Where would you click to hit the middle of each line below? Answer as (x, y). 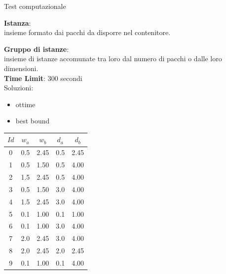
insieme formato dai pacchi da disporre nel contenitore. (87, 32)
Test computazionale (35, 6)
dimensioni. (21, 68)
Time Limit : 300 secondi (43, 78)
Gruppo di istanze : (37, 49)
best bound (33, 121)
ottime (25, 104)
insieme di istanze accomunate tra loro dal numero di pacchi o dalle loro (113, 59)
